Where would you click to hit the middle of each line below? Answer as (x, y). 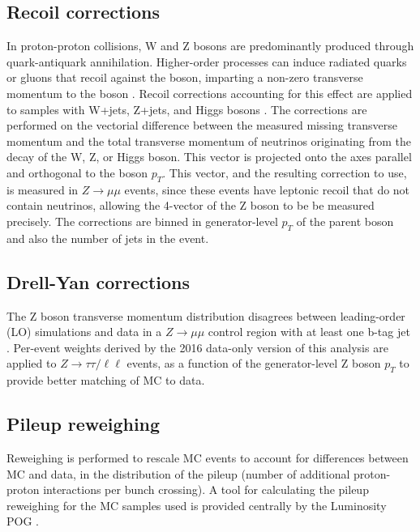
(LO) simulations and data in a (84, 332)
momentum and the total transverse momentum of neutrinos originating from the (209, 140)
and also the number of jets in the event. (108, 238)
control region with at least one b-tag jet (309, 332)
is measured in (43, 189)
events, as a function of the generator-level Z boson (254, 363)
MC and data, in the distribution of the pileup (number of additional (178, 473)
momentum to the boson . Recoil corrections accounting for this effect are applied (210, 93)
